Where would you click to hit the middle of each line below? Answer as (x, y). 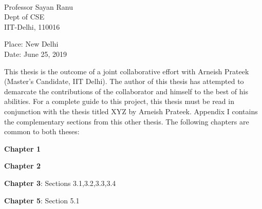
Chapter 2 (23, 166)
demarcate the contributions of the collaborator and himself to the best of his (126, 91)
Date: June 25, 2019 (36, 54)
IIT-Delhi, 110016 (32, 26)
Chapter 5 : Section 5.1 (42, 200)
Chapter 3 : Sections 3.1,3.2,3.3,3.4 (60, 183)
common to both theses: (42, 131)
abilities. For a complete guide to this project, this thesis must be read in (119, 101)
